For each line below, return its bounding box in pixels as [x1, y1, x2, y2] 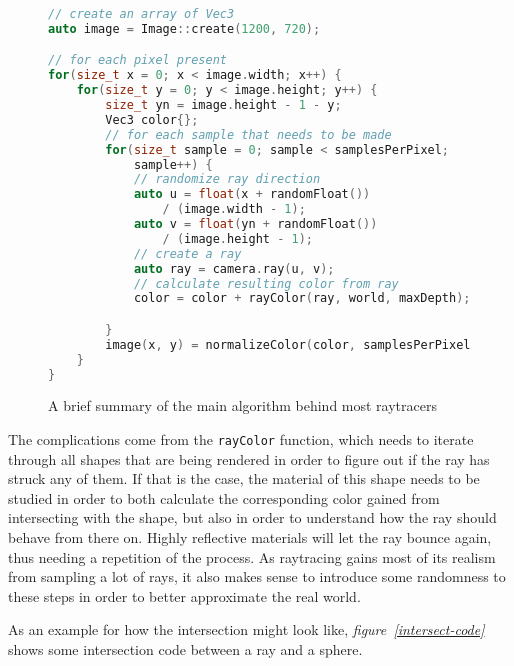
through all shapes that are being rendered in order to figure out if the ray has [8, 448, 490, 469]
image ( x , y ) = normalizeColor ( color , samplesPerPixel [105, 337, 471, 352]
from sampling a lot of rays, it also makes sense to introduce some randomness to [8, 566, 506, 587]
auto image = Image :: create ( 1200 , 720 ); [48, 21, 321, 36]
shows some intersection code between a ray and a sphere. [8, 639, 363, 660]
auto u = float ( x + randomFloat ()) [133, 187, 371, 202]
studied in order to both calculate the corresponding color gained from [8, 487, 440, 508]
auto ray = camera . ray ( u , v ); [133, 261, 335, 276]
